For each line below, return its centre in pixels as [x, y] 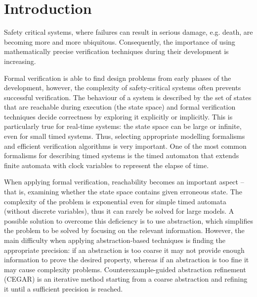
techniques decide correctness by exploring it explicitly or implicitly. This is [118, 116]
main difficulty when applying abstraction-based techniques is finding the [115, 240]
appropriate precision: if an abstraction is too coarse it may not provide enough [124, 250]
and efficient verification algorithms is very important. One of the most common [125, 146]
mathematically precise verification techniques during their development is [116, 51]
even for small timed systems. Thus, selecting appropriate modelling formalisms [125, 136]
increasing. [20, 61]
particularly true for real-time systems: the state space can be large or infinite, [123, 126]
